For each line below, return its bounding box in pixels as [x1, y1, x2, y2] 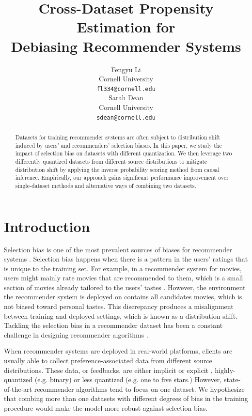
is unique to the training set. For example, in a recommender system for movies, [4, 263, 242, 273]
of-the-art [4, 384, 32, 394]
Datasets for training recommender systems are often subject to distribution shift [15, 133, 220, 141]
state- [223, 374, 241, 385]
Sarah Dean [109, 92, 143, 103]
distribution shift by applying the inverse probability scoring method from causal [15, 165, 220, 173]
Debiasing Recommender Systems [11, 36, 241, 56]
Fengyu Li [111, 64, 141, 74]
